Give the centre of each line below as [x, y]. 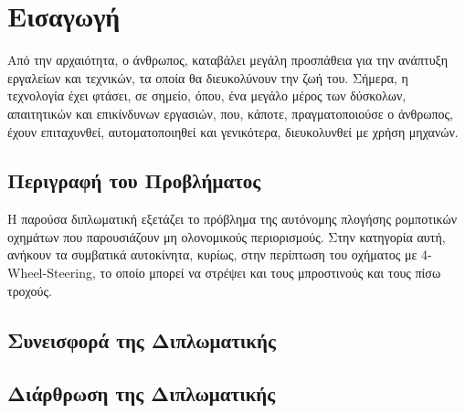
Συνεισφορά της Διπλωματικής [142, 339]
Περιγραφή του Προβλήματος [134, 180]
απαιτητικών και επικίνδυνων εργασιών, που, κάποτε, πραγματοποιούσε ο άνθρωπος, [230, 113]
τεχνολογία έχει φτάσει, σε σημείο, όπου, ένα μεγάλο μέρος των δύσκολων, [207, 95]
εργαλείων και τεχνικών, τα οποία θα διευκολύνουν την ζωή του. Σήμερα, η [208, 77]
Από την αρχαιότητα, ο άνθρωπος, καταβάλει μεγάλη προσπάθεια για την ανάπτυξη [228, 60]
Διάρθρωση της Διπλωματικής [142, 393]
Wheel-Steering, [52, 273]
